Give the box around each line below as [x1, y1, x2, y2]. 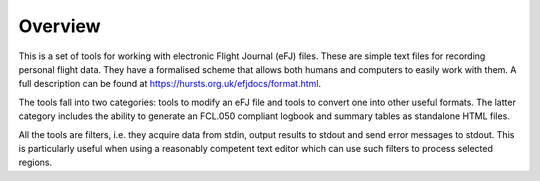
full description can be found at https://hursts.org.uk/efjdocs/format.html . [18, 78, 322, 90]
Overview [18, 15, 101, 37]
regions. [18, 156, 53, 169]
